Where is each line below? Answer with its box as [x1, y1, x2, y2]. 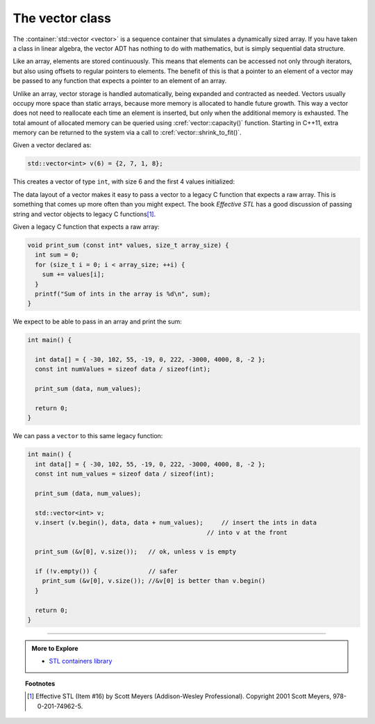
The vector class [12, 10, 111, 26]
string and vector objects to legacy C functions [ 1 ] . [12, 209, 156, 218]
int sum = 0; [35, 251, 79, 259]
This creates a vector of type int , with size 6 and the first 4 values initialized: [12, 177, 235, 186]
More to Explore [31, 644, 79, 652]
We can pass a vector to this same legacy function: [12, 432, 163, 440]
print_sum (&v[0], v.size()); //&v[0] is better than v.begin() [42, 577, 266, 585]
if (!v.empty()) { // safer [35, 568, 178, 575]
